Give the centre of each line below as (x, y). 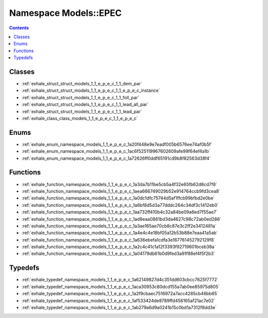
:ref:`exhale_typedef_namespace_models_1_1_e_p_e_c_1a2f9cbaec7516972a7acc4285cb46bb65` (120, 294)
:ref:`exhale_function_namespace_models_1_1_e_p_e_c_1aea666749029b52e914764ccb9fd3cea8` (121, 191)
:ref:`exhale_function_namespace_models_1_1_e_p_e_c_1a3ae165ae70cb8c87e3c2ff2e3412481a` (119, 226)
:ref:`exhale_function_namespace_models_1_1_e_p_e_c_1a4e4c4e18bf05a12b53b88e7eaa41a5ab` (120, 233)
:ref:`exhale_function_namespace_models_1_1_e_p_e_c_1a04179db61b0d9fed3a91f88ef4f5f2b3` (118, 254)
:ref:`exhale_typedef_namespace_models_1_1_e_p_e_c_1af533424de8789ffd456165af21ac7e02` (118, 301)
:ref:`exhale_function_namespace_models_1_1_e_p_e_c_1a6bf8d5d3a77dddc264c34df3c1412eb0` (120, 205)
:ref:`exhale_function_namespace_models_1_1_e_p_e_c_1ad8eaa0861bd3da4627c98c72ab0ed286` (121, 219)
